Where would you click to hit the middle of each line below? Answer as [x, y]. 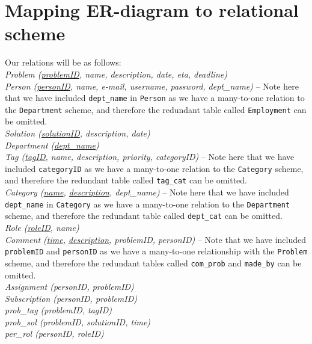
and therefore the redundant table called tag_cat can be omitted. [126, 180]
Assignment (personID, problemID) [69, 287]
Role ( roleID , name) [42, 227]
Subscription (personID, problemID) [71, 298]
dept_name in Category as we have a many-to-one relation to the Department [148, 204]
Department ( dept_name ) [52, 145]
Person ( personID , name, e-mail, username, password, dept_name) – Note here [152, 86]
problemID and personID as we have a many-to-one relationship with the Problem [156, 251]
